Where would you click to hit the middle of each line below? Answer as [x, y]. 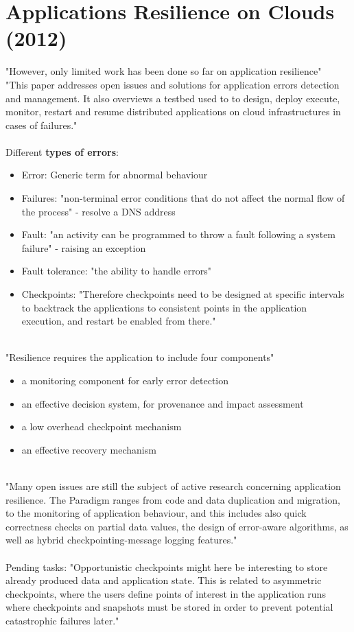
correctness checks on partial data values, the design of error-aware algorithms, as [177, 526]
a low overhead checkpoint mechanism [102, 426]
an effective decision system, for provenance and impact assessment [163, 403]
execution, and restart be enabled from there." [119, 321]
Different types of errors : [62, 151]
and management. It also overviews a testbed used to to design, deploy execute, [173, 98]
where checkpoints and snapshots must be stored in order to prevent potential [169, 607]
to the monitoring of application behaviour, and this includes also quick [156, 513]
